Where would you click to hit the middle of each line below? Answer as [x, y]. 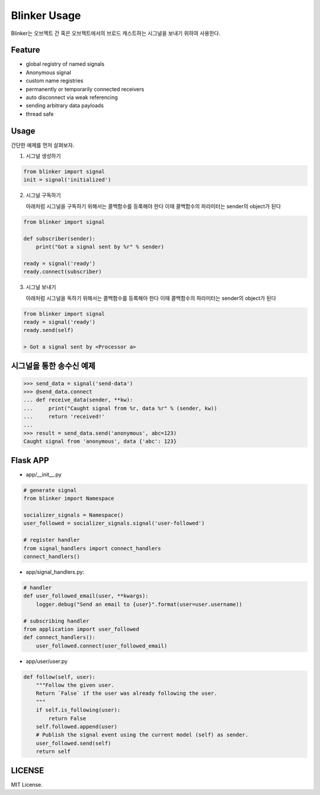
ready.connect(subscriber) [63, 272]
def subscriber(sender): [60, 238]
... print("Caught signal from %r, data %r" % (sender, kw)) [120, 408]
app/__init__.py [44, 474]
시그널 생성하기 [44, 156]
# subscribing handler [56, 621]
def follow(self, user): [60, 677]
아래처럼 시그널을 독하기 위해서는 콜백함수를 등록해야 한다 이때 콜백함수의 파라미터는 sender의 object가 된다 [151, 298]
